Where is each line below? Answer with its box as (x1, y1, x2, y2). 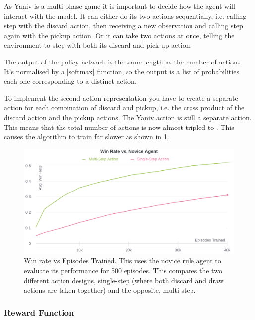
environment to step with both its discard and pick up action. (4, 40, 192, 50)
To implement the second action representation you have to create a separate (4, 92, 238, 103)
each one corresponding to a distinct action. (4, 76, 137, 86)
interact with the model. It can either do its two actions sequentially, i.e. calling (4, 10, 247, 21)
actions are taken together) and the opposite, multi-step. (24, 285, 196, 295)
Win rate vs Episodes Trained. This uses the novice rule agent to (24, 256, 221, 266)
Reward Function (4, 306, 74, 318)
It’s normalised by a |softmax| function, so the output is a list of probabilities (4, 66, 239, 76)
